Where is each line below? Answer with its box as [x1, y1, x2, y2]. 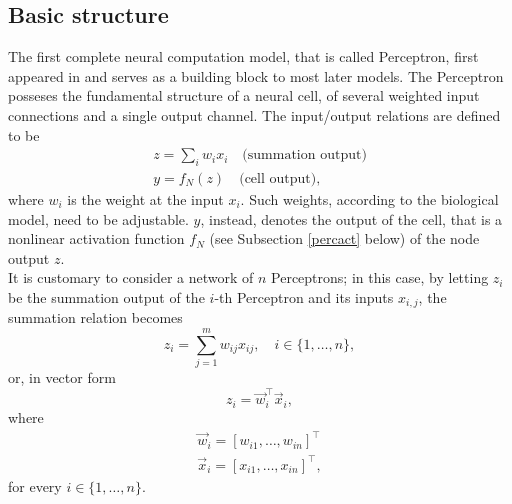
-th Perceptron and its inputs [214, 287, 394, 307]
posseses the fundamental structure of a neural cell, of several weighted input [8, 85, 480, 106]
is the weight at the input [67, 189, 224, 210]
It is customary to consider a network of [8, 267, 254, 288]
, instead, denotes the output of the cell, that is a [200, 208, 503, 229]
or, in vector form [8, 367, 116, 388]
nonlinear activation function [8, 228, 185, 249]
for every [8, 475, 62, 496]
